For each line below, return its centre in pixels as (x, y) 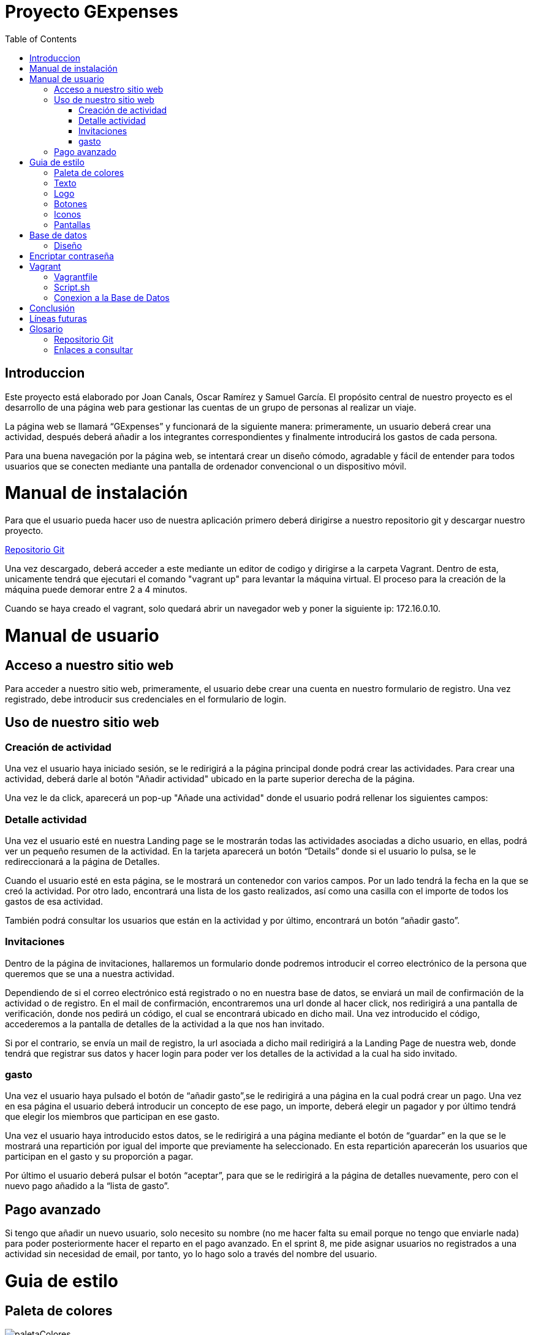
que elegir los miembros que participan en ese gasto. (112, 1117)
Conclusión (52, 308)
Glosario (46, 329)
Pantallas (72, 224)
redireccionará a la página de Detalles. (82, 861)
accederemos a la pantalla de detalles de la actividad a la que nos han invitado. (165, 1024)
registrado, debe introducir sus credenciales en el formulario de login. (146, 699)
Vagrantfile (76, 276)
